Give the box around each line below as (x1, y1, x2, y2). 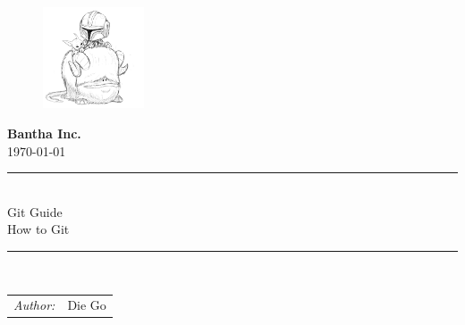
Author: (13, 296, 55, 314)
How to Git (7, 220, 70, 238)
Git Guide (7, 202, 63, 221)
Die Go (67, 296, 106, 314)
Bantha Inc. (7, 123, 81, 142)
